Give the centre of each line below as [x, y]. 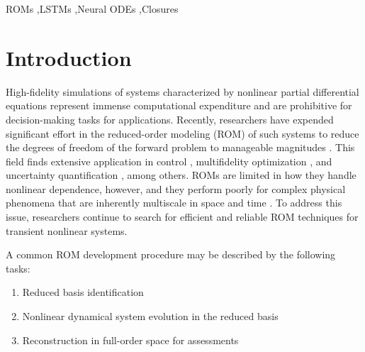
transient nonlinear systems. [67, 230]
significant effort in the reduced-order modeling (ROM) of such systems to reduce [182, 133]
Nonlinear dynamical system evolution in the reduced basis [150, 316]
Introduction [69, 57]
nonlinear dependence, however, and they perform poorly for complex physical [176, 188]
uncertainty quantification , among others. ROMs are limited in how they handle [181, 175]
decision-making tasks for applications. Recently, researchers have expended [170, 119]
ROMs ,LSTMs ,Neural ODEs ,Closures [92, 9]
